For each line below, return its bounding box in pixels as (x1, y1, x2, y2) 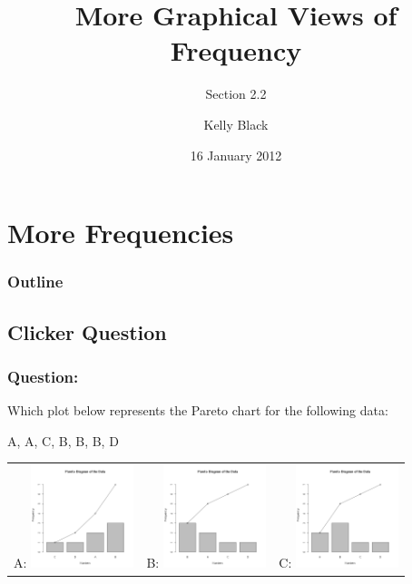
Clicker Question (7, 317, 167, 346)
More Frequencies (7, 214, 234, 251)
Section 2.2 (205, 84, 267, 103)
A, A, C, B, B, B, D (7, 431, 119, 450)
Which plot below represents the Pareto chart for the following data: (7, 401, 388, 420)
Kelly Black (203, 114, 269, 133)
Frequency (170, 32, 302, 69)
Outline (7, 270, 64, 293)
